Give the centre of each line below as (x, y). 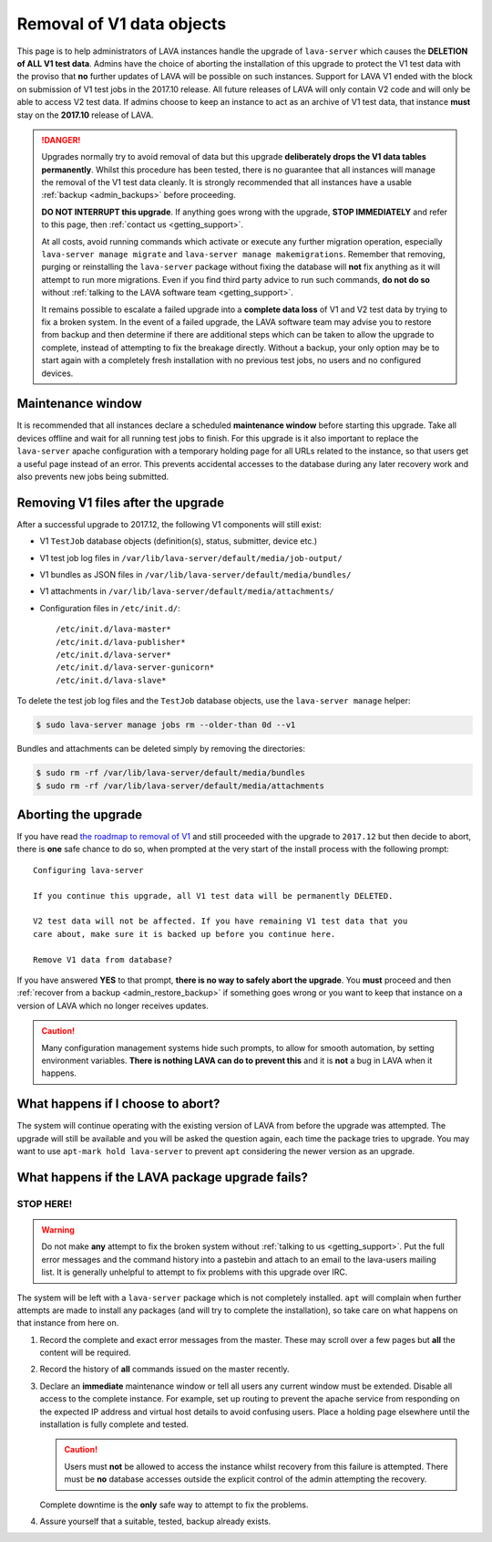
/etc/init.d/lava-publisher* (121, 642)
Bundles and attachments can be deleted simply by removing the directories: (161, 749)
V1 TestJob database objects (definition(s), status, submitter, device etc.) (179, 541)
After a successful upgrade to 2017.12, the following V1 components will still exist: (169, 524)
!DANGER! (61, 140)
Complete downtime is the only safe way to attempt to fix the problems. (174, 1505)
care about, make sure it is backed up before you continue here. (184, 934)
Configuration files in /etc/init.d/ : (110, 608)
